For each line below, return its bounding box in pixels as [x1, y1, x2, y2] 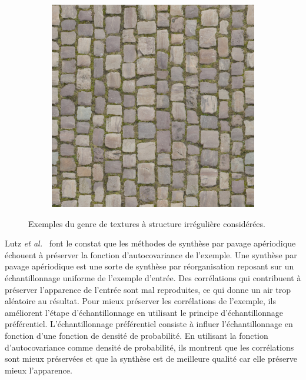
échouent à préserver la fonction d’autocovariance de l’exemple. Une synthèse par [5, 248, 297, 261]
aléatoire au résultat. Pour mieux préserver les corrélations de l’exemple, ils [5, 295, 276, 307]
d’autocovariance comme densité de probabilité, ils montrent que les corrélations [5, 341, 294, 353]
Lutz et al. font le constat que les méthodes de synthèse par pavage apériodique [5, 237, 296, 249]
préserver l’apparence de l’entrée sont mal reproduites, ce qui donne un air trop [5, 283, 291, 295]
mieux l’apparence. [5, 364, 72, 376]
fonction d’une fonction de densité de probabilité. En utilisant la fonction [5, 329, 268, 341]
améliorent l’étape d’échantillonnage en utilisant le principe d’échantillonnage [5, 306, 284, 318]
